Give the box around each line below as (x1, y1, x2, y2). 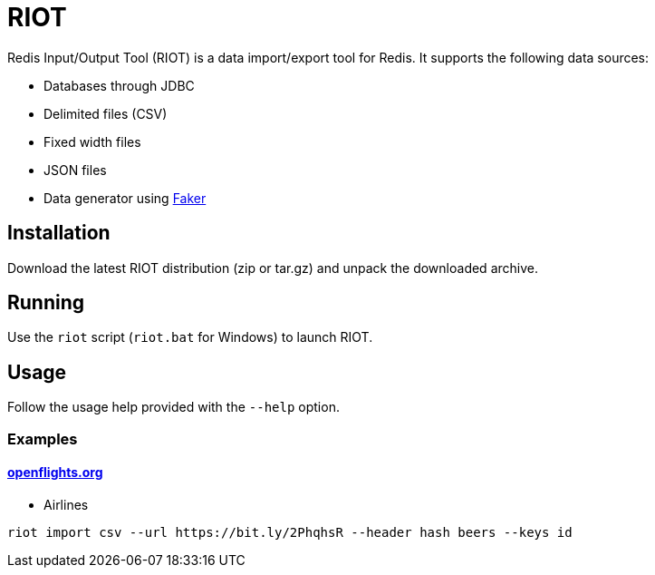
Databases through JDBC (43, 77, 195, 93)
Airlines (43, 496, 89, 512)
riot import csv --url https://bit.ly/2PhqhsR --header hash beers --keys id (7, 524, 573, 540)
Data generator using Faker (43, 190, 207, 206)
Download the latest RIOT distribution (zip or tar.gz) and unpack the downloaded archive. (7, 259, 538, 276)
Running (7, 291, 85, 315)
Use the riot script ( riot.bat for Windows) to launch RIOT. (7, 329, 373, 346)
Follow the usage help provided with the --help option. (7, 399, 340, 415)
